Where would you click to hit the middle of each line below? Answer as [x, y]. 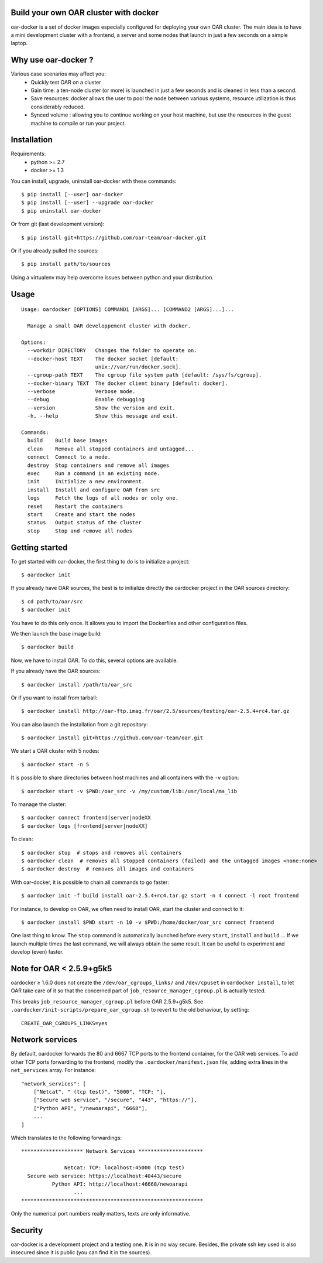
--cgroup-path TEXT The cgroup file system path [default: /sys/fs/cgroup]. [145, 375]
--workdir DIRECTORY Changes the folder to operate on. [112, 351]
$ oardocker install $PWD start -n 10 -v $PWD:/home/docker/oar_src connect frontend [148, 922]
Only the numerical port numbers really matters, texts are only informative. [101, 1214]
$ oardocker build [48, 647]
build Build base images [68, 441]
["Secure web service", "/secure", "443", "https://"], [115, 1100]
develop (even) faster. [37, 952]
